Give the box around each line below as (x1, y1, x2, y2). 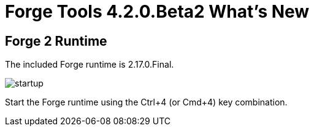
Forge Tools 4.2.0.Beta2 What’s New (5, 1, 310, 22)
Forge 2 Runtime (5, 33, 107, 49)
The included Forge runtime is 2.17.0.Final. (5, 59, 174, 70)
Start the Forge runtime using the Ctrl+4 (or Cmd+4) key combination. (5, 97, 288, 108)
